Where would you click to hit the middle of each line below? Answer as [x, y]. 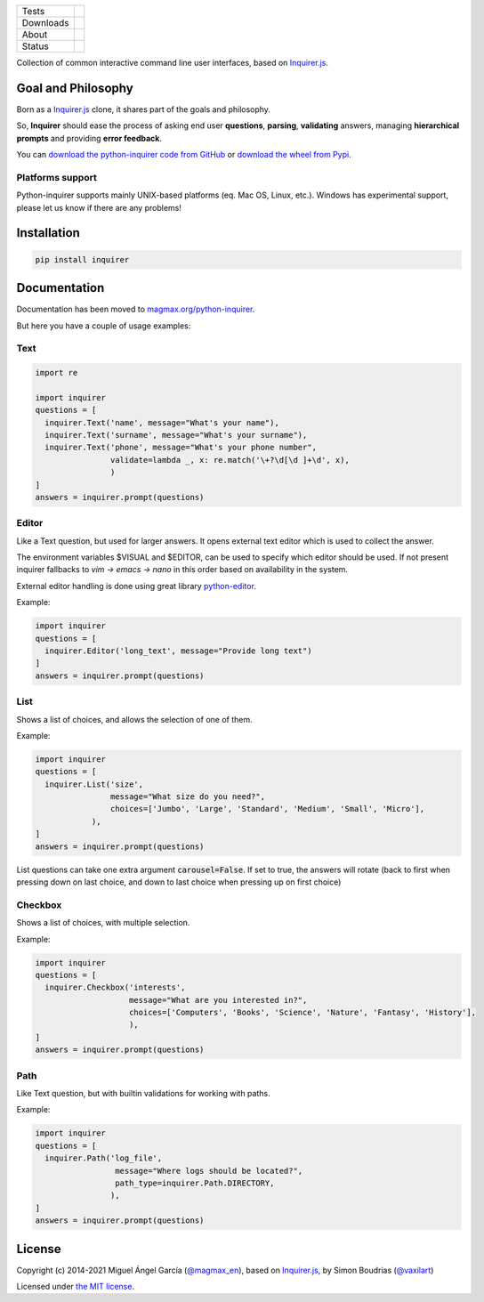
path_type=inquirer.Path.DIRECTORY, [194, 1183]
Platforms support [56, 177]
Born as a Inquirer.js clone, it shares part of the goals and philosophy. [144, 109]
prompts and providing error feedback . [89, 138]
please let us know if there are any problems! [99, 207]
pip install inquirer [82, 259]
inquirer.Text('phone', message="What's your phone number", [181, 448]
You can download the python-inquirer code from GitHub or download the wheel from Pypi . [184, 155]
